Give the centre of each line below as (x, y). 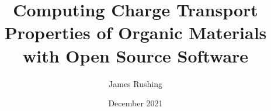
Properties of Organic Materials (135, 32)
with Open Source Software (135, 55)
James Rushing (135, 83)
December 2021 (135, 103)
